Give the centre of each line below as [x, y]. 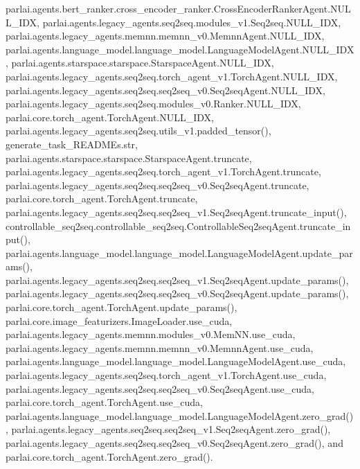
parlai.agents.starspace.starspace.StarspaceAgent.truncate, [129, 158]
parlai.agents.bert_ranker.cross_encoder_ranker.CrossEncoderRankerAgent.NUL [178, 8]
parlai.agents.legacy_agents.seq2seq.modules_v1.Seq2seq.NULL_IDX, [192, 22]
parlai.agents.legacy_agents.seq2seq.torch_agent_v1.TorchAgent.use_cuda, [166, 375]
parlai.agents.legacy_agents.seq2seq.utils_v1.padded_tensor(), [138, 131]
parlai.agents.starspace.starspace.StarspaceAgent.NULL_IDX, [143, 63]
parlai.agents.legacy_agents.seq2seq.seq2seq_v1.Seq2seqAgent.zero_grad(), [171, 429]
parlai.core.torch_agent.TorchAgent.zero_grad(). [109, 456]
